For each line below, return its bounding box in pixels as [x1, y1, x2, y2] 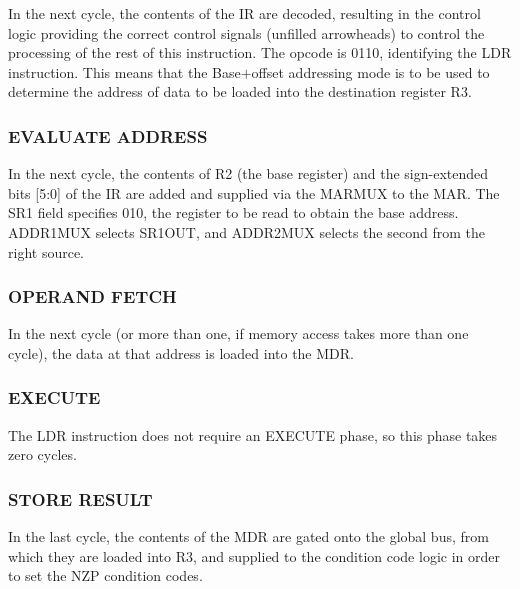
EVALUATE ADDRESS [8, 123, 208, 148]
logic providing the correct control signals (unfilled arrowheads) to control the [8, 22, 485, 43]
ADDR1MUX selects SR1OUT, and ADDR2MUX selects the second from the [8, 221, 485, 242]
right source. [8, 241, 84, 262]
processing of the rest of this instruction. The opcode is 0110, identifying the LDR [8, 42, 512, 63]
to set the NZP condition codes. [8, 565, 203, 586]
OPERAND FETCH [8, 284, 177, 309]
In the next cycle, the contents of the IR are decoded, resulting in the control [8, 3, 481, 23]
